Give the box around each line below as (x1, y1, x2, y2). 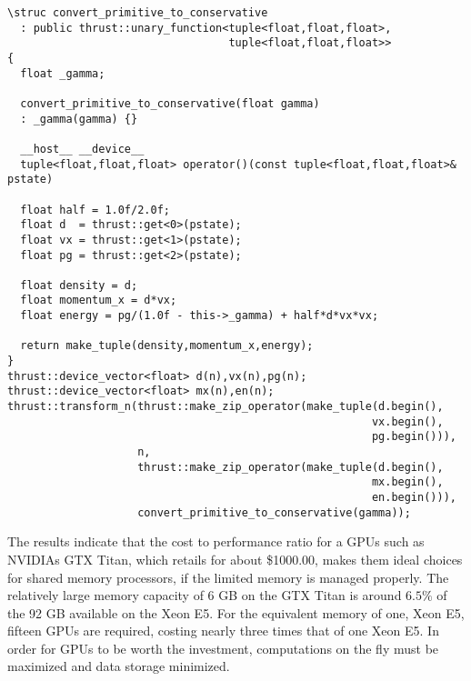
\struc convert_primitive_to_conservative (7, 6, 268, 19)
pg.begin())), (371, 430, 456, 444)
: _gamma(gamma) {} (20, 112, 138, 125)
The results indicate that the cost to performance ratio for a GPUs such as (7, 532, 425, 551)
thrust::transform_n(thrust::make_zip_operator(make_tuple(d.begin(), (7, 400, 444, 414)
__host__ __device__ (20, 142, 145, 155)
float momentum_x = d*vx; (20, 294, 177, 307)
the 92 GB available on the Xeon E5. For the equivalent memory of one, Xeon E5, (7, 603, 465, 622)
